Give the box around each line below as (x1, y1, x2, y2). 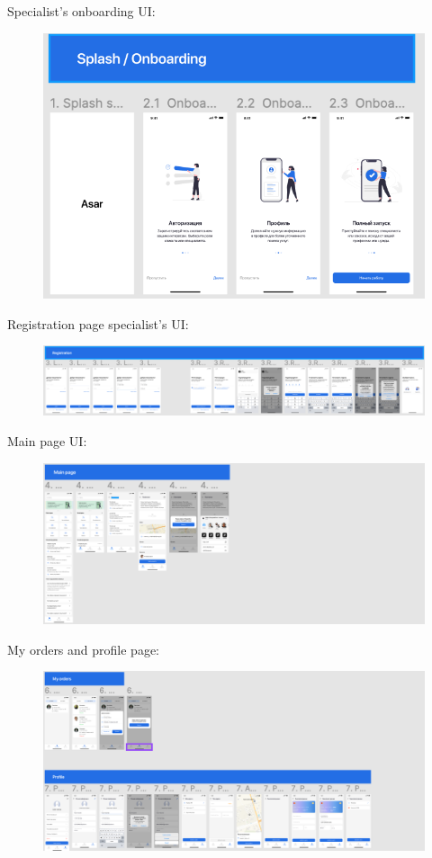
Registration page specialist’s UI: (7, 314, 189, 333)
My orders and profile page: (7, 639, 159, 658)
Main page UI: (7, 432, 87, 451)
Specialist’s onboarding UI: (7, 2, 156, 20)
